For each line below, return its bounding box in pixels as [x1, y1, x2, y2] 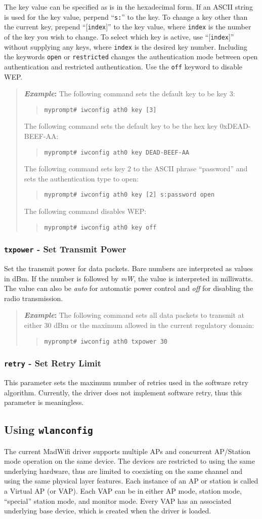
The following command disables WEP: [24, 206, 147, 216]
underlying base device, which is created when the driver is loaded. [4, 505, 211, 516]
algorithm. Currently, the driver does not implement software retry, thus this [4, 387, 242, 397]
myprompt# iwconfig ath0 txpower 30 [44, 338, 167, 345]
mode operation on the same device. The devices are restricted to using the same [4, 456, 255, 466]
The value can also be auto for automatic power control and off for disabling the [4, 283, 253, 293]
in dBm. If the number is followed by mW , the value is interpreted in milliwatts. [4, 273, 253, 283]
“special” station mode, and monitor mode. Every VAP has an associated [4, 495, 232, 506]
